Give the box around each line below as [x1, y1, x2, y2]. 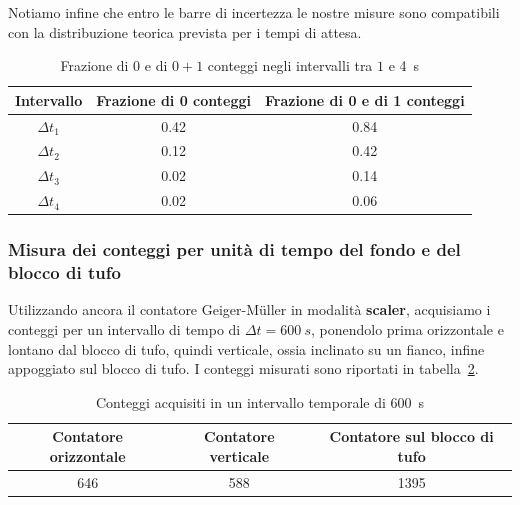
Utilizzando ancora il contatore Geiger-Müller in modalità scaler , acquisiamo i [8, 299, 491, 320]
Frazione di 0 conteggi [96, 89, 251, 110]
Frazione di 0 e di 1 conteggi [265, 89, 465, 110]
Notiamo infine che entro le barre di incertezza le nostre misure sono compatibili [8, 2, 500, 22]
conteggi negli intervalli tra [207, 55, 373, 76]
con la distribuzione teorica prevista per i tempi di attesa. [8, 21, 362, 42]
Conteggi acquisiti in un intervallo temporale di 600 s [95, 391, 425, 412]
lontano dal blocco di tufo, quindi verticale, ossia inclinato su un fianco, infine [8, 338, 485, 359]
